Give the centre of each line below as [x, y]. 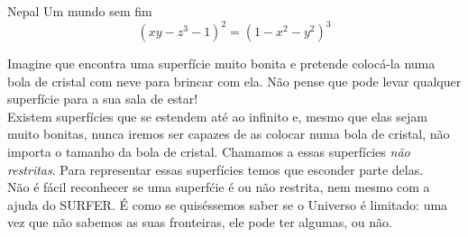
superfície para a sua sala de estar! [103, 99]
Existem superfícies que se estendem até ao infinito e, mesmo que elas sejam [217, 116]
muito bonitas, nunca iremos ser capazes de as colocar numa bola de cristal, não [229, 134]
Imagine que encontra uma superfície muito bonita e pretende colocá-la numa [221, 64]
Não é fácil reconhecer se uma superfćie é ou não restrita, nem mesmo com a [219, 187]
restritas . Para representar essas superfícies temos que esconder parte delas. [216, 169]
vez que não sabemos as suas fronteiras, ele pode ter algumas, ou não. [200, 222]
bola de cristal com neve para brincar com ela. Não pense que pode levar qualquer [234, 81]
